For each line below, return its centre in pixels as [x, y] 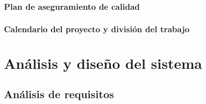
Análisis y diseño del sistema [103, 63]
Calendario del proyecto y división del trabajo [97, 29]
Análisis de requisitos [59, 94]
